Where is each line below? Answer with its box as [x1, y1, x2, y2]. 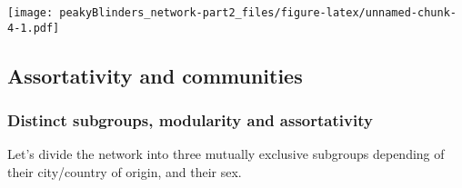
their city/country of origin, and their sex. [7, 162, 242, 181]
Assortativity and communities [7, 61, 303, 89]
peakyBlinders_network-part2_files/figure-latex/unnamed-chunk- [59, 6, 457, 19]
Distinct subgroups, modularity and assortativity [7, 109, 373, 132]
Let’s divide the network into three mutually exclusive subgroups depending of [7, 144, 445, 163]
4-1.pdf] [7, 21, 60, 35]
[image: [7, 6, 54, 19]
